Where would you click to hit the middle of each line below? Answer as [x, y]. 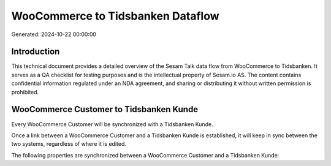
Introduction [36, 52]
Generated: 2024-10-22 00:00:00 [54, 34]
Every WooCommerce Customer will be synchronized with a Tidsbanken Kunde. [112, 124]
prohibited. [25, 92]
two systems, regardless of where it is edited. [69, 144]
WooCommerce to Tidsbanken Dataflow [115, 16]
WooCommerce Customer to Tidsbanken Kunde [105, 109]
